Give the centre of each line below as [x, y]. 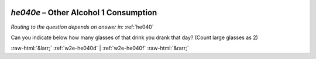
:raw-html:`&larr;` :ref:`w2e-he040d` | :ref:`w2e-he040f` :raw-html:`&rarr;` [100, 48]
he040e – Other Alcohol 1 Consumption [84, 13]
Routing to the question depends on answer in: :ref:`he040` [82, 27]
